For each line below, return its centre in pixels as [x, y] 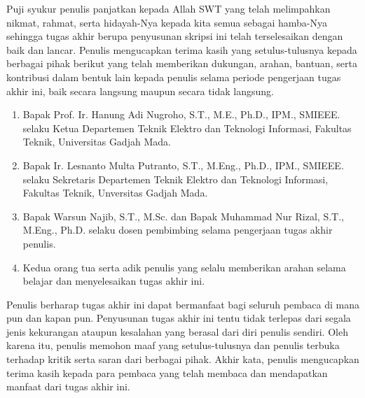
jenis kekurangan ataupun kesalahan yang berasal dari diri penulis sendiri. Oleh [177, 331]
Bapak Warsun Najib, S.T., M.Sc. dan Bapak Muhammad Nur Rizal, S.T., [183, 216]
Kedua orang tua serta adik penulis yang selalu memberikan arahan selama [184, 267]
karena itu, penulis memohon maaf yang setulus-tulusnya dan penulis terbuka [173, 345]
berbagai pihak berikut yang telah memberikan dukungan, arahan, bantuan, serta [182, 63]
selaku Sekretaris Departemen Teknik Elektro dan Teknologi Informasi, [175, 179]
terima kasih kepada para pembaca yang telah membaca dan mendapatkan [167, 372]
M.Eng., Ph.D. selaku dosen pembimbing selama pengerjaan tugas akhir [178, 230]
